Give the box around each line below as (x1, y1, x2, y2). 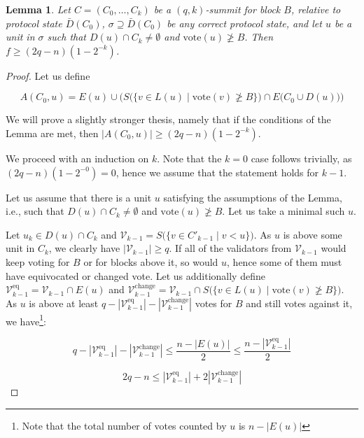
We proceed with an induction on (6, 150, 149, 165)
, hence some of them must (227, 254, 342, 269)
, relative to (290, 2, 341, 16)
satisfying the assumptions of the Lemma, (163, 190, 342, 204)
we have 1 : (6, 311, 46, 328)
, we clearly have (48, 241, 120, 255)
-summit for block (205, 2, 281, 16)
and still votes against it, (246, 295, 353, 310)
